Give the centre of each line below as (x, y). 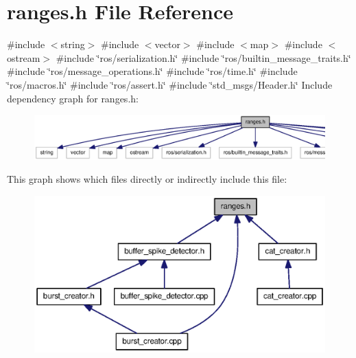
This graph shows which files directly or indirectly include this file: (147, 179)
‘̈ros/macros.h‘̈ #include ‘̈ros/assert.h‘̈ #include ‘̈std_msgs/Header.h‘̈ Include (170, 84)
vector (167, 44)
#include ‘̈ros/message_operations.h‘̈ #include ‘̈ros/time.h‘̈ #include (152, 71)
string (73, 44)
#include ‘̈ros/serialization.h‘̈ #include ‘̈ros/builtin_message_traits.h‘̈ (203, 57)
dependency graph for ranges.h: (73, 98)
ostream (24, 57)
